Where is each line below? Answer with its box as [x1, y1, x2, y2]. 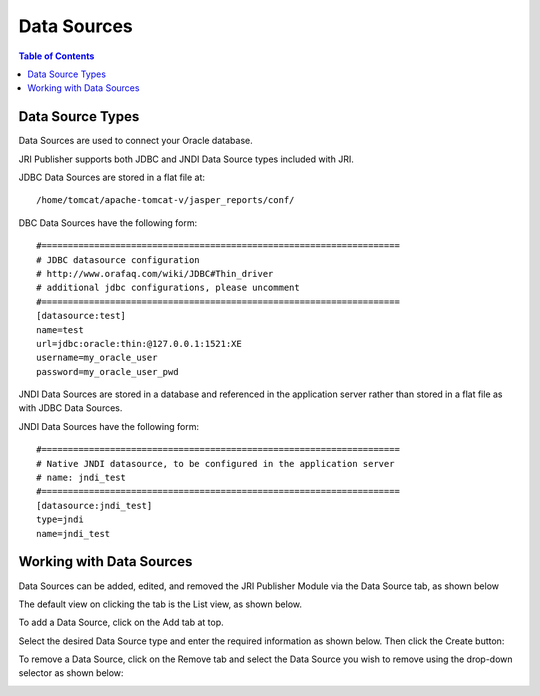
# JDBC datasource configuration [36, 254, 200, 265]
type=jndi [36, 514, 84, 525]
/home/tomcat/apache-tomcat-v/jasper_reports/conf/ [36, 195, 295, 206]
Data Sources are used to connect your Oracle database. [18, 135, 254, 147]
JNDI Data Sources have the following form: [18, 420, 200, 432]
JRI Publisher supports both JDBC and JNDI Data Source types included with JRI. [18, 153, 354, 165]
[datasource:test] [36, 310, 127, 322]
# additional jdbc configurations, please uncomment [36, 282, 300, 294]
